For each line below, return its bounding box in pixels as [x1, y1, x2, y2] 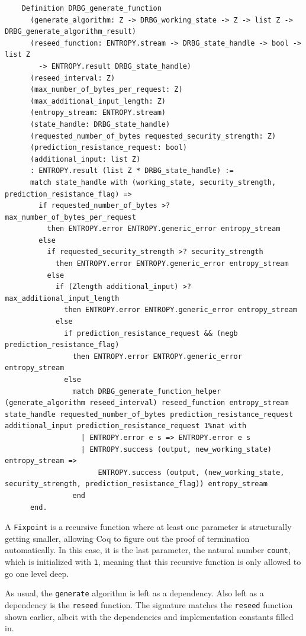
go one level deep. [5, 567, 69, 579]
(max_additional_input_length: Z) [30, 97, 166, 105]
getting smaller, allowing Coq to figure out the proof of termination [5, 532, 250, 544]
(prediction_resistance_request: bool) [30, 143, 187, 152]
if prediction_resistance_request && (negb [64, 329, 238, 338]
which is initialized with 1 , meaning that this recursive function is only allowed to [5, 555, 301, 568]
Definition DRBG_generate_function [21, 4, 162, 12]
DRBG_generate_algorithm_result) [5, 27, 136, 36]
